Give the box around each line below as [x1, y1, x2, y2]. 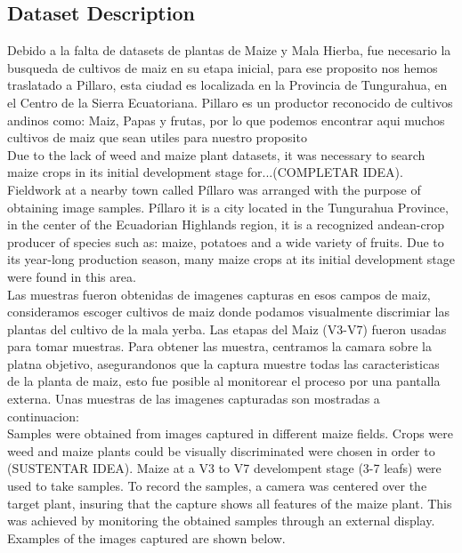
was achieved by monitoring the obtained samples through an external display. [7, 511, 435, 530]
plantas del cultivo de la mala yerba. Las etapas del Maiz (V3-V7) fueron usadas [7, 319, 447, 338]
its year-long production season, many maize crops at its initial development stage [7, 250, 455, 268]
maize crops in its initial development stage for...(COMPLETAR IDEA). [7, 163, 403, 181]
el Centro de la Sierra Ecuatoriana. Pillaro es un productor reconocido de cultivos [7, 92, 453, 111]
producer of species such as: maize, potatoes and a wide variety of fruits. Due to [7, 232, 444, 251]
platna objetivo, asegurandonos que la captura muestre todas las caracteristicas [7, 354, 440, 373]
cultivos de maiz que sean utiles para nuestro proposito [7, 128, 307, 147]
